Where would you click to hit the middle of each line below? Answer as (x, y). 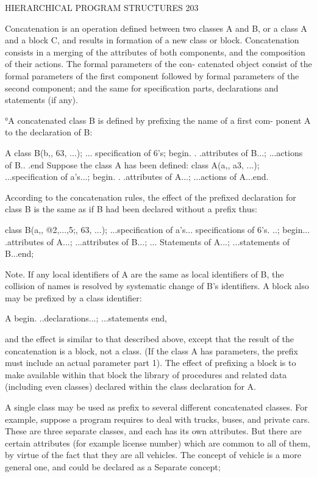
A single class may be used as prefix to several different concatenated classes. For (156, 407)
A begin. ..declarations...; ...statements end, (86, 318)
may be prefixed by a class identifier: (73, 297)
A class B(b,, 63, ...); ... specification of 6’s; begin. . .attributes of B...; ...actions (154, 152)
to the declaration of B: (49, 132)
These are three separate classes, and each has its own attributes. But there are (153, 431)
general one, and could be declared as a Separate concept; (113, 467)
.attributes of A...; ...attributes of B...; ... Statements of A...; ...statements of (147, 241)
